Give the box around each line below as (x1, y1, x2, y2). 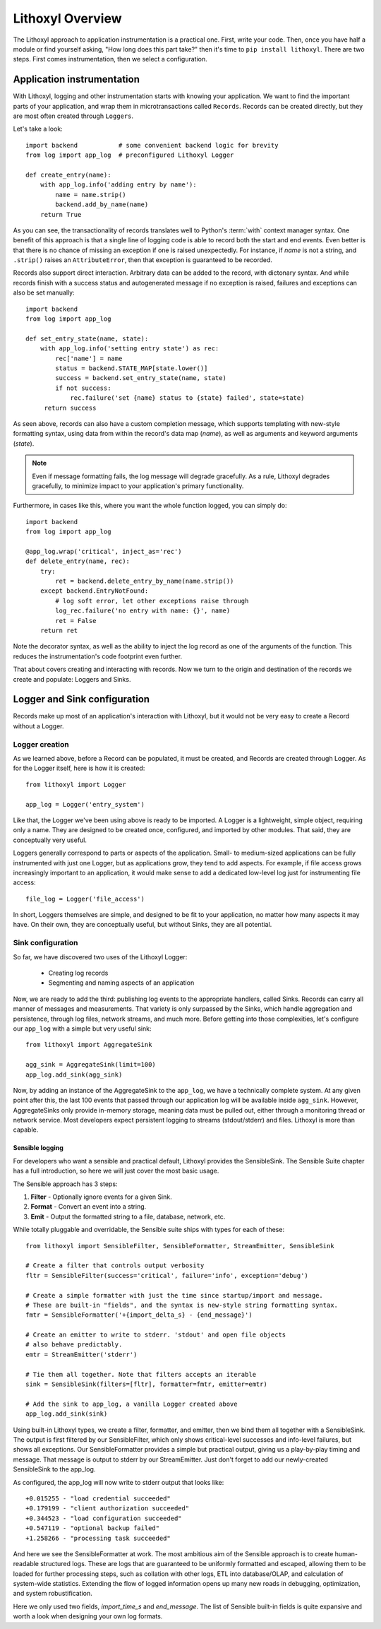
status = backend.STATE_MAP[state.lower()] (55, 365, 208, 372)
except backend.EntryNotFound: (40, 587, 149, 595)
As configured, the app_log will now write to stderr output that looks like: (13, 1478, 224, 1486)
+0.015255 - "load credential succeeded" (25, 1494, 171, 1503)
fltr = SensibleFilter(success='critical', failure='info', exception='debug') (25, 1272, 308, 1279)
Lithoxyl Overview (13, 11, 123, 26)
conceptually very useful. (13, 836, 87, 844)
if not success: (55, 384, 111, 392)
